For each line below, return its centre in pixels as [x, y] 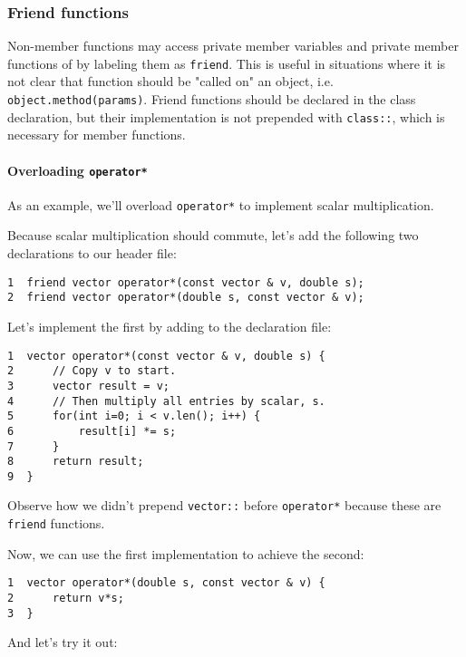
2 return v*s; [66, 599]
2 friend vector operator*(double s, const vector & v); [186, 298]
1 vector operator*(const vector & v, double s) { [166, 356]
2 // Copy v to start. [92, 371]
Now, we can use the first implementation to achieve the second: [186, 553]
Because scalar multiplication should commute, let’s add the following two [213, 235]
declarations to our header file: [92, 253]
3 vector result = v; [88, 386]
